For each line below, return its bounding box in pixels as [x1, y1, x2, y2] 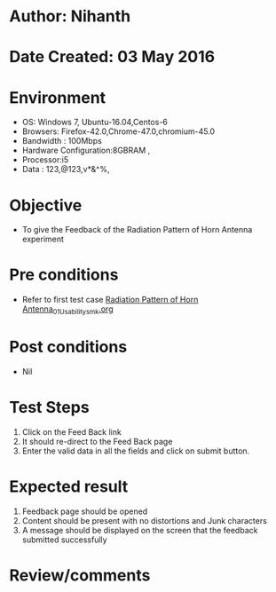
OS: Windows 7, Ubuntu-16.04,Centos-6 [21, 117, 169, 128]
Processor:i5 [21, 154, 69, 165]
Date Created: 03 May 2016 [9, 47, 216, 67]
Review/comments [9, 565, 151, 585]
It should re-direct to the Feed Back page [21, 436, 173, 446]
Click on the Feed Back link [21, 426, 122, 437]
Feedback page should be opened [21, 506, 148, 517]
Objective [9, 195, 83, 215]
